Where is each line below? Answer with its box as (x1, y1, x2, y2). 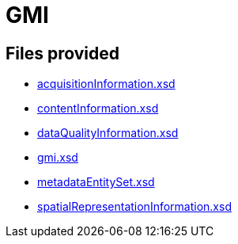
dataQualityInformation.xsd (37, 126, 179, 140)
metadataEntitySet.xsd (37, 175, 155, 189)
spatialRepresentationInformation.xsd (37, 200, 232, 214)
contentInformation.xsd (37, 101, 159, 116)
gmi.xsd (37, 151, 78, 165)
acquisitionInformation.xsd (37, 77, 176, 91)
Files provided (6, 43, 119, 63)
